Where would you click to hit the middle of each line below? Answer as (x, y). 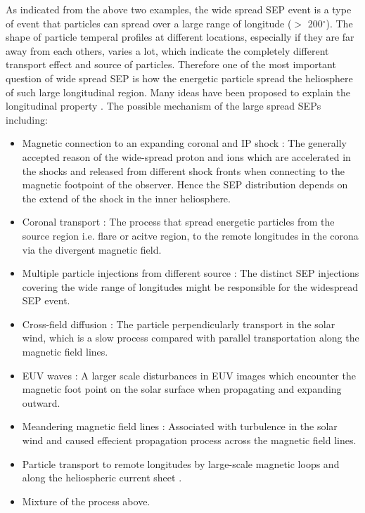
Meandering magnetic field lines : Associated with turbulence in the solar (180, 426)
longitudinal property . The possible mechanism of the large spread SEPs (164, 106)
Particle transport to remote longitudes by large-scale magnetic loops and (181, 463)
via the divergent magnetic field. (92, 249)
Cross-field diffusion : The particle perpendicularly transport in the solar (179, 324)
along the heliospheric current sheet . (102, 478)
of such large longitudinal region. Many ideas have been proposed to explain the (178, 92)
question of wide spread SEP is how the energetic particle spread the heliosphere (179, 78)
